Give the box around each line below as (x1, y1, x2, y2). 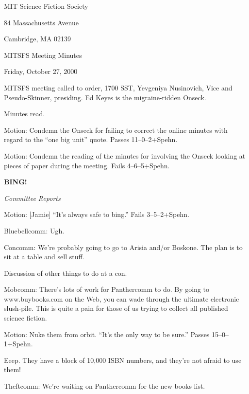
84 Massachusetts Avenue (4, 17, 79, 27)
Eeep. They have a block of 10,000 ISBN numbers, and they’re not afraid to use (4, 355, 242, 365)
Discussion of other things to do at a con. (4, 268, 127, 278)
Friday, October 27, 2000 (4, 66, 78, 76)
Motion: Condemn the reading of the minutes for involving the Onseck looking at (4, 150, 246, 161)
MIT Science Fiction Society (4, 1, 88, 11)
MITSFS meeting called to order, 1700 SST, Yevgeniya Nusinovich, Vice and (4, 82, 232, 92)
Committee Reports (4, 193, 61, 203)
